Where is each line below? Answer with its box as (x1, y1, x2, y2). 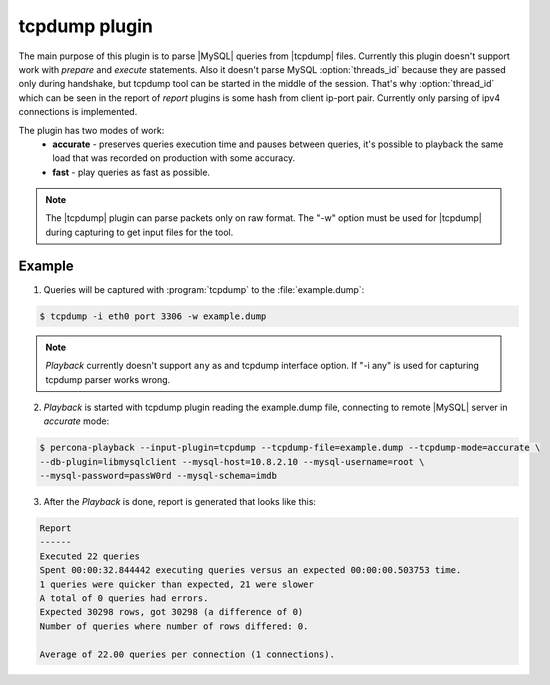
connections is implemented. (18, 106, 138, 118)
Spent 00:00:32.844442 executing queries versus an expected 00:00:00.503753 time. (39, 565, 462, 576)
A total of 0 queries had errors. (39, 592, 209, 604)
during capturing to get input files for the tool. (45, 226, 234, 238)
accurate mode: (43, 415, 110, 427)
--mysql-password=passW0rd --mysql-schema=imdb (39, 470, 277, 482)
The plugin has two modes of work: (18, 124, 165, 136)
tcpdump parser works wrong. (45, 373, 171, 385)
